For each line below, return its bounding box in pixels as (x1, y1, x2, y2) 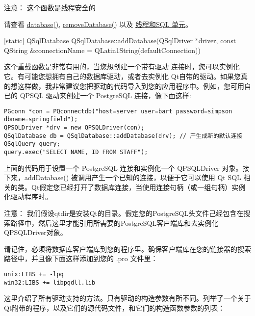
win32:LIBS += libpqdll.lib (4, 279, 96, 286)
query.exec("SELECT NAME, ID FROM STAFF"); (4, 149, 148, 156)
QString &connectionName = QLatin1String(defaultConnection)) (4, 45, 201, 55)
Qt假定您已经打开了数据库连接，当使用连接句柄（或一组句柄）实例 (31, 182, 246, 192)
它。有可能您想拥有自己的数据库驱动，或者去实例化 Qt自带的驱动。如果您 (4, 71, 241, 81)
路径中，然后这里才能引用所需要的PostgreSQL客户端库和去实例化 (10, 217, 219, 228)
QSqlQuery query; (4, 140, 60, 148)
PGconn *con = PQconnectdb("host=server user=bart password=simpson (4, 107, 232, 115)
